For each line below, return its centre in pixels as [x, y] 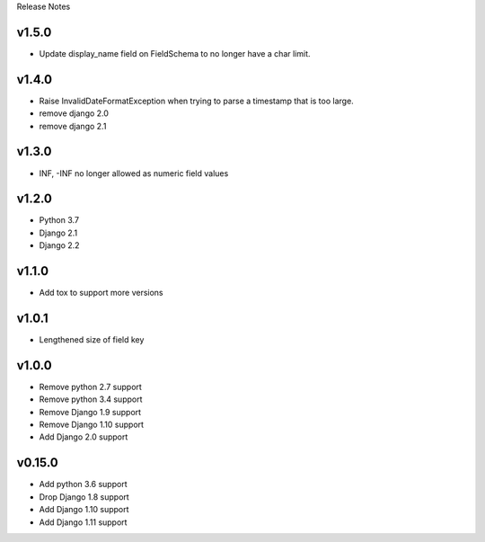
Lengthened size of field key [92, 340]
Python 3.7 [59, 220]
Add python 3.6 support [83, 484]
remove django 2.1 [73, 126]
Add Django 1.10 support [84, 510]
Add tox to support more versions [101, 293]
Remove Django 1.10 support [91, 425]
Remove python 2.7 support [91, 387]
